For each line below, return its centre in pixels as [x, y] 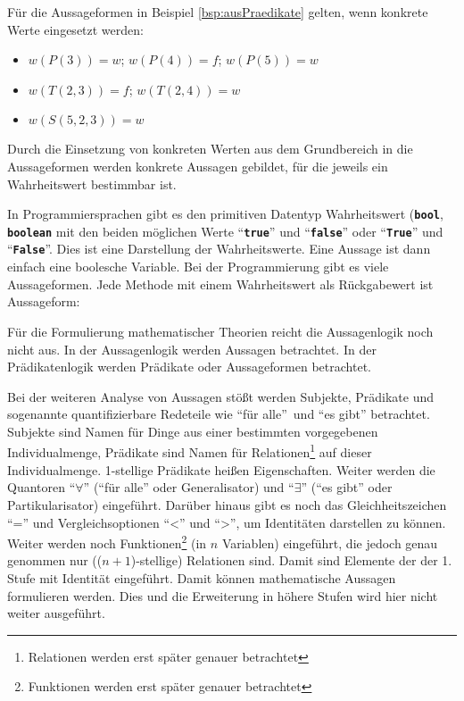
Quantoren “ [41, 487]
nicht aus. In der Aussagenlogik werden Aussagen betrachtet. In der [192, 349]
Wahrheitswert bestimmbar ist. [92, 184]
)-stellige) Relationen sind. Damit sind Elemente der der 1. [291, 560]
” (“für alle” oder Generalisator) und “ [189, 487]
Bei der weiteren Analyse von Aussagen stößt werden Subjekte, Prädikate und [221, 396]
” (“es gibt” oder [347, 487]
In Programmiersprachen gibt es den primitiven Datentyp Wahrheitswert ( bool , [225, 214]
